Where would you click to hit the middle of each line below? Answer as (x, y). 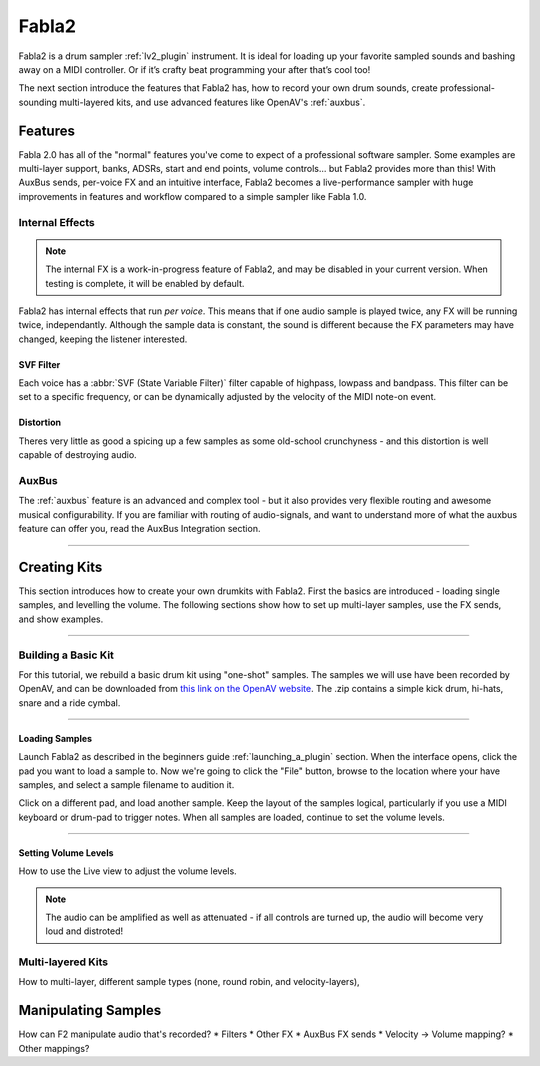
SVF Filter (39, 364)
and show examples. (61, 619)
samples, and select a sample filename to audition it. (126, 784)
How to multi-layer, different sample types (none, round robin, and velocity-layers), (189, 982)
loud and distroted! (84, 931)
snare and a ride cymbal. (69, 702)
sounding (38, 102)
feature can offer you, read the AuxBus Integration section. (139, 529)
